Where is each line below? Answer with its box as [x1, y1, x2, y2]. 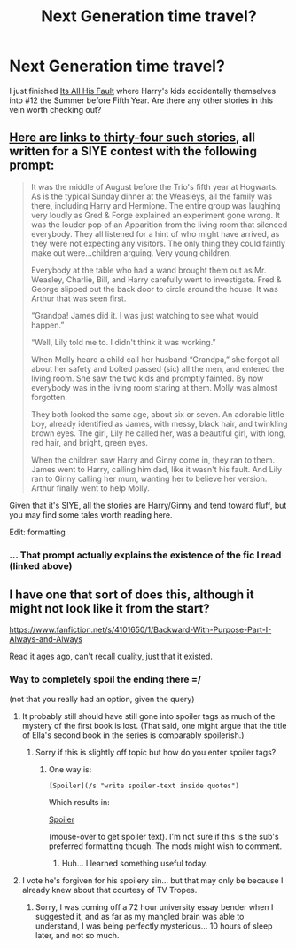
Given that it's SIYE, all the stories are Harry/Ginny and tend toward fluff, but [9, 500, 287, 510]
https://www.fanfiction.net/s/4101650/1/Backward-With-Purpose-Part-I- [9, 624, 272, 636]
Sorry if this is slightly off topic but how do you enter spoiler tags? [35, 747, 277, 757]
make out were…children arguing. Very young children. [30, 247, 232, 258]
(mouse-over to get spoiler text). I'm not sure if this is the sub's [48, 831, 279, 842]
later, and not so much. [35, 929, 120, 940]
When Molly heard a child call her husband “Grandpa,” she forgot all [30, 353, 280, 365]
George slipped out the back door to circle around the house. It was [30, 283, 279, 294]
